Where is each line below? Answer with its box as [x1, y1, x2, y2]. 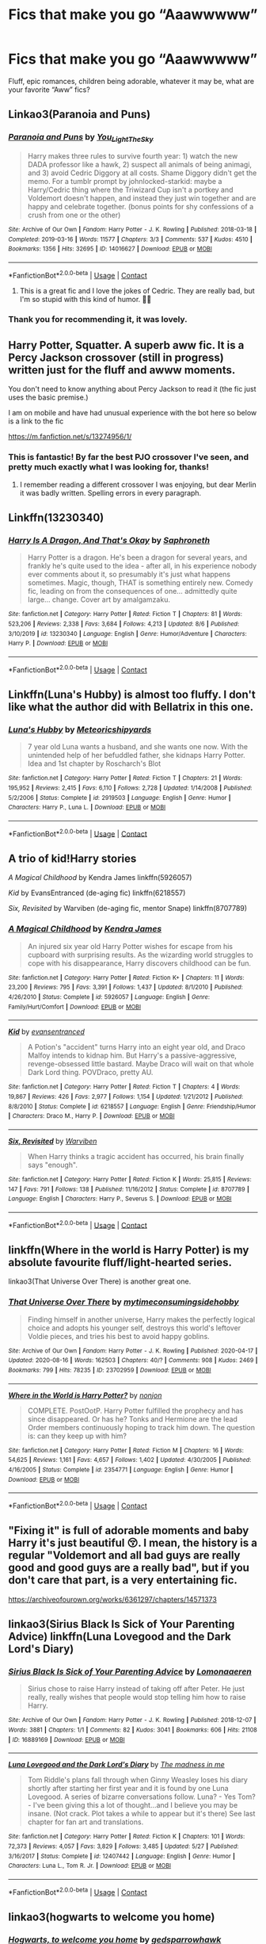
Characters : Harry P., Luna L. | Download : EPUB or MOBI [8, 803, 166, 812]
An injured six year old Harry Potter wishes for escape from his [27, 941, 234, 951]
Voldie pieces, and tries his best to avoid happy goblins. [27, 1331, 210, 1341]
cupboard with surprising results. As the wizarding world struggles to [27, 950, 253, 959]
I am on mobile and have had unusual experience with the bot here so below [8, 408, 257, 418]
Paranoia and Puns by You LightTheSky [8, 132, 154, 144]
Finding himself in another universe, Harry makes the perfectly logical [27, 1314, 256, 1324]
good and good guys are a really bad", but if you [8, 1561, 249, 1575]
